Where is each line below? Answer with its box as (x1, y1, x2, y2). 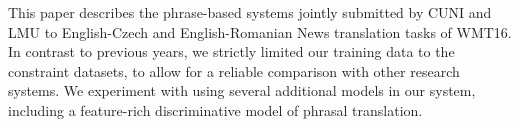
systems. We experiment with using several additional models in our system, (8, 80, 476, 101)
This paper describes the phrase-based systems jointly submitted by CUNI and (8, 2, 492, 22)
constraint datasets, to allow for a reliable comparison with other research (8, 60, 460, 81)
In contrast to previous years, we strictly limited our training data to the (8, 41, 455, 62)
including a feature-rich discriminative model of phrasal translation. (8, 99, 423, 120)
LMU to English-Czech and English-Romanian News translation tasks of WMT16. (8, 21, 512, 42)
